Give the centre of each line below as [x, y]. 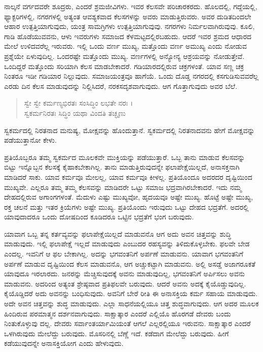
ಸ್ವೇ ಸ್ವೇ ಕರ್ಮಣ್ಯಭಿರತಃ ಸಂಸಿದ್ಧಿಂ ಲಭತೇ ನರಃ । [79, 103]
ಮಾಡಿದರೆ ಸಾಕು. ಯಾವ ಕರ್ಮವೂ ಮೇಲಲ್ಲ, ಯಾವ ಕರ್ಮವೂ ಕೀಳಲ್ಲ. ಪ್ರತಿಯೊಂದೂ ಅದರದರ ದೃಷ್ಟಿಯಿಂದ [128, 177]
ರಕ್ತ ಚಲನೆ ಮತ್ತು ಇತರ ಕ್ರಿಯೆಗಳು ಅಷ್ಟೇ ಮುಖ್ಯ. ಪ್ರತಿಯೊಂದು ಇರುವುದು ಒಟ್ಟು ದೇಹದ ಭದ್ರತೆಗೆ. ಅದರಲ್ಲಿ [126, 206]
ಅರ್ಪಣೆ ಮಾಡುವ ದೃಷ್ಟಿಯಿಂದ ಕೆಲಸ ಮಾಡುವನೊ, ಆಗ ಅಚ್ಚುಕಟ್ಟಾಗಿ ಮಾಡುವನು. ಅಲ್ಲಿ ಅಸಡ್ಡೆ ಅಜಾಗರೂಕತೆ [130, 263]
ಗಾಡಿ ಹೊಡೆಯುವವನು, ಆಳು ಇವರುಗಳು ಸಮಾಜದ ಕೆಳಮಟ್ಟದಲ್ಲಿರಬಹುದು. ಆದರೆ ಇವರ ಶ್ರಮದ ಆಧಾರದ [128, 36]
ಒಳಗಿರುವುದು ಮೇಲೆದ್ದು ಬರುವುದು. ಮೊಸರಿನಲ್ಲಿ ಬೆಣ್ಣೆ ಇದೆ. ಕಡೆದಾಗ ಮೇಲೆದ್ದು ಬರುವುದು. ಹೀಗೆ [117, 333]
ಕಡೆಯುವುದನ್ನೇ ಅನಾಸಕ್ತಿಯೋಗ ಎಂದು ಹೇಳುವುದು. [64, 343]
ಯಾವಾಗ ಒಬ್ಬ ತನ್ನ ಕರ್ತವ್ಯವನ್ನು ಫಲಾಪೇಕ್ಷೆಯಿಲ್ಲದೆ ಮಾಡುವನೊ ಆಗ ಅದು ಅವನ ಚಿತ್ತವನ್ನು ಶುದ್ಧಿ [118, 233]
